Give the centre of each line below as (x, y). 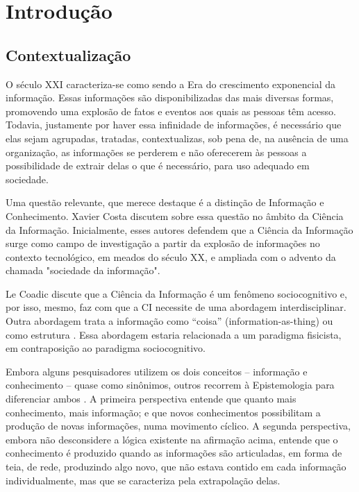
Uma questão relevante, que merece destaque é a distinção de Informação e (165, 202)
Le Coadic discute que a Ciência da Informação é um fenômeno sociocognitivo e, (176, 293)
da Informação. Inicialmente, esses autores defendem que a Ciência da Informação (179, 229)
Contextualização (68, 54)
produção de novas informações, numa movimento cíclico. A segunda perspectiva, (178, 426)
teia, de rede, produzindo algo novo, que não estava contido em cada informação (176, 467)
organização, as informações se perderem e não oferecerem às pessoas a (156, 152)
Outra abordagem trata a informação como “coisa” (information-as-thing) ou (169, 321)
